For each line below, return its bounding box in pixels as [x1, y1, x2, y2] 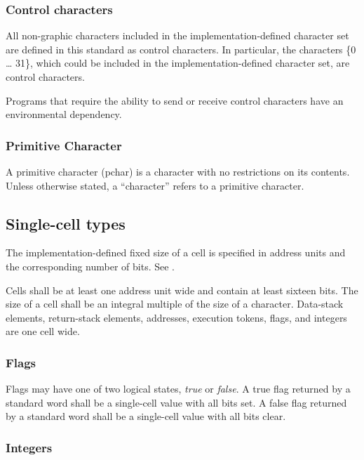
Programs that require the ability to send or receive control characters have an [6, 93, 344, 107]
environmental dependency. [6, 107, 122, 121]
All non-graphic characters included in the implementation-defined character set [6, 28, 349, 43]
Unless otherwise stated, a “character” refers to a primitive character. [6, 178, 304, 192]
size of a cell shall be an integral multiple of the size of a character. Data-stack [6, 296, 344, 311]
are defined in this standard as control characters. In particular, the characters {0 [6, 41, 356, 56]
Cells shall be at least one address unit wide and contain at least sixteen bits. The [6, 282, 358, 297]
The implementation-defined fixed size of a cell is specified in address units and [6, 245, 346, 260]
